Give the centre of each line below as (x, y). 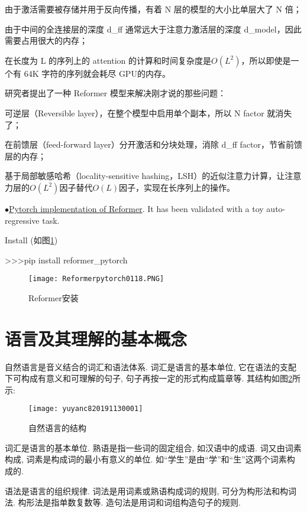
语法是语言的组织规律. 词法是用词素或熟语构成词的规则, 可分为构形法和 (143, 490)
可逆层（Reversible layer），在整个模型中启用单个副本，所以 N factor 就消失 (148, 112)
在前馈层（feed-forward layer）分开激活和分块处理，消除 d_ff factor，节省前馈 (153, 144)
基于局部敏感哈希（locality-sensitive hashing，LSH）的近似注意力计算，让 (145, 176)
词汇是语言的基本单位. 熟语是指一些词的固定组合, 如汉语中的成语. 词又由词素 (153, 447)
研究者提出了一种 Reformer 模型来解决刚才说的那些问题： (115, 93)
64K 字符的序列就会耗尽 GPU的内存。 (97, 73)
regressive (22, 220)
